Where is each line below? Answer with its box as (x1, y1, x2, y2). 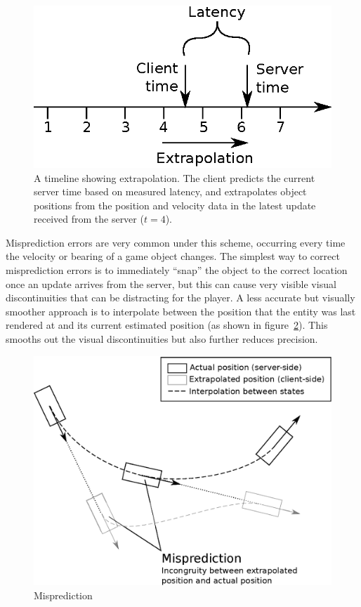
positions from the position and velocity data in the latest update (34, 197, 316, 212)
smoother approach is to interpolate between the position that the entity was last (6, 303, 356, 318)
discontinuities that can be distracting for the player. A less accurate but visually (6, 290, 355, 305)
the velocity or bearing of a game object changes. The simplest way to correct (6, 249, 340, 263)
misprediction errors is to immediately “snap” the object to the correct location (6, 263, 348, 278)
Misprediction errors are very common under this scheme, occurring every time (6, 235, 346, 249)
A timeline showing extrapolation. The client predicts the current (34, 170, 315, 185)
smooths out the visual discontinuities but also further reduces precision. (6, 332, 318, 346)
